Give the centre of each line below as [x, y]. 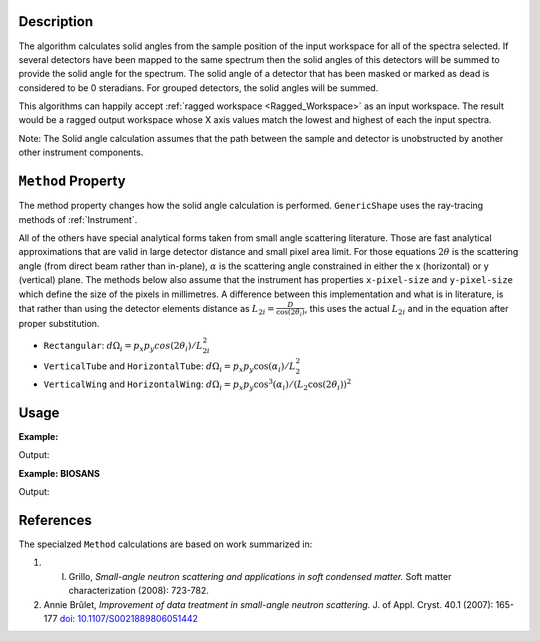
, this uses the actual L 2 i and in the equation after [406, 309]
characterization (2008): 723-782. [139, 591]
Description [56, 21]
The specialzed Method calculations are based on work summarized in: [165, 544]
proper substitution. [59, 324]
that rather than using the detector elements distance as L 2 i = [146, 309]
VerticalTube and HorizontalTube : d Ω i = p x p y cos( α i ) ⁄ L [169, 367]
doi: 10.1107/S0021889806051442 [129, 618]
